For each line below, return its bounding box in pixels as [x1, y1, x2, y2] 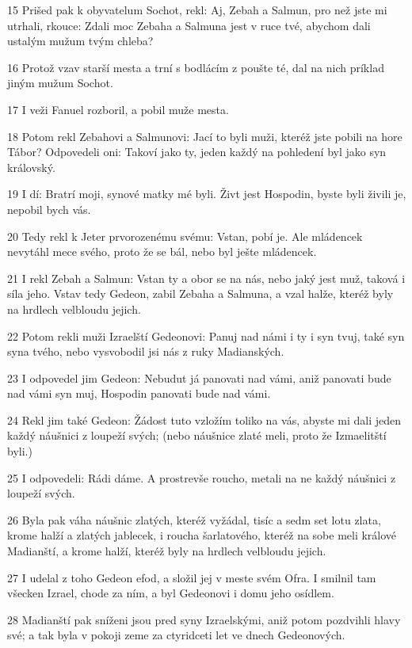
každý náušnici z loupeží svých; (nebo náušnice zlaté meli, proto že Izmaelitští [7, 427, 387, 444]
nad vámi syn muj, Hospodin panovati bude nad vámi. [7, 385, 271, 402]
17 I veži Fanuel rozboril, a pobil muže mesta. [7, 101, 229, 117]
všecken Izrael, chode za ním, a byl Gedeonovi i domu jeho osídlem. [7, 585, 334, 601]
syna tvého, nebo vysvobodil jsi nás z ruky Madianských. [7, 343, 284, 360]
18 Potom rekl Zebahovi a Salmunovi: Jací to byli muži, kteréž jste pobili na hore [7, 128, 402, 144]
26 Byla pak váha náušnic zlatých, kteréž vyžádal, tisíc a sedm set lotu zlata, [7, 511, 381, 528]
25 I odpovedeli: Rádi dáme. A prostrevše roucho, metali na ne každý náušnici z [7, 469, 396, 486]
